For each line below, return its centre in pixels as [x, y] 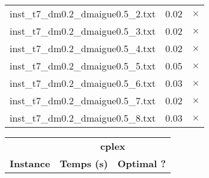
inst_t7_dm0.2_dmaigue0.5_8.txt [83, 118]
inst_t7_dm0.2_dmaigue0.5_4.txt [83, 48]
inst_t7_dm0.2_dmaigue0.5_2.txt [83, 13]
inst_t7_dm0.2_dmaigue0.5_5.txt [83, 66]
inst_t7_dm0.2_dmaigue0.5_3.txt [83, 31]
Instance [30, 163]
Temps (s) [84, 163]
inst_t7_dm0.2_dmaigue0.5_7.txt [83, 100]
